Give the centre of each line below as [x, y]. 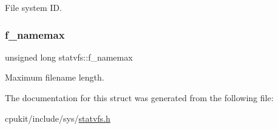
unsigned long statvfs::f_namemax [69, 57]
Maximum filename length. [55, 77]
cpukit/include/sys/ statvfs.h [58, 118]
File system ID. [33, 7]
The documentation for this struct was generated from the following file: [139, 98]
